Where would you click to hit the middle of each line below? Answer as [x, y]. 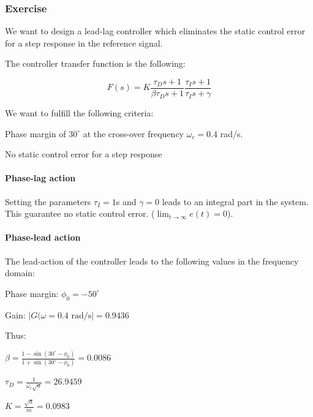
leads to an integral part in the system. [235, 201]
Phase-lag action [40, 178]
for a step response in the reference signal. [84, 43]
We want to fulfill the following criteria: [79, 113]
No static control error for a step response [84, 154]
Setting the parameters [48, 201]
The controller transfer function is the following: [95, 63]
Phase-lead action [43, 237]
